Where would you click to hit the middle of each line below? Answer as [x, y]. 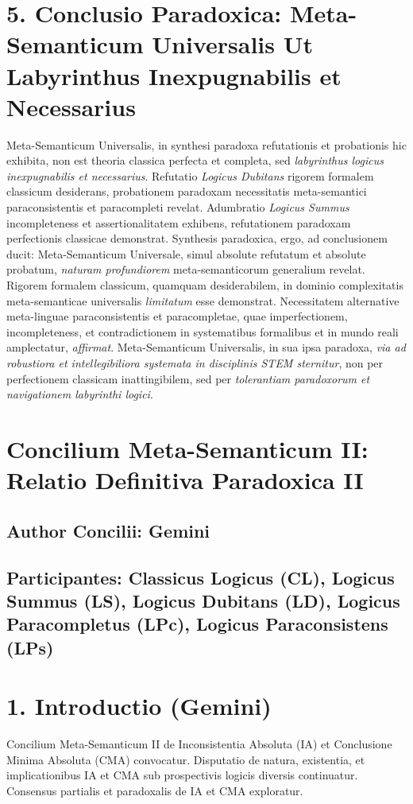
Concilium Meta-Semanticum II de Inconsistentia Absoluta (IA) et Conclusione [199, 744]
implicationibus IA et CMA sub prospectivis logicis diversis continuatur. [182, 775]
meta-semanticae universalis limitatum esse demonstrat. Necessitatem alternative [203, 300]
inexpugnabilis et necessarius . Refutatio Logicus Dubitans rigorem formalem [190, 175]
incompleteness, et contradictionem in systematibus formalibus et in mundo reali [203, 331]
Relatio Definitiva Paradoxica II [185, 480]
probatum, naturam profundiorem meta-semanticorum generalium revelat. [186, 269]
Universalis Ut [233, 44]
